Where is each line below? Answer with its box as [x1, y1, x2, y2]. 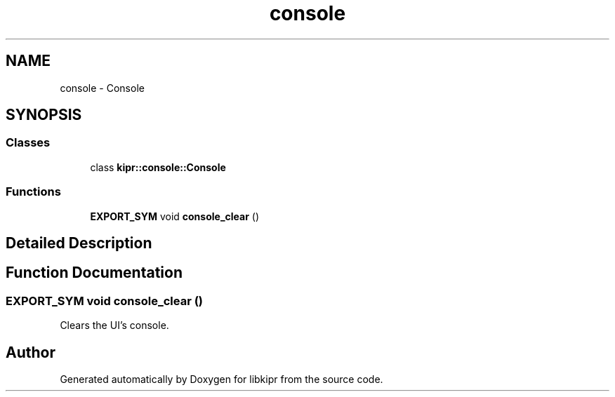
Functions [6, 184, 61, 199]
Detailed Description [6, 234, 152, 252]
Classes [6, 135, 51, 150]
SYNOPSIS [6, 106, 82, 124]
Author [6, 343, 55, 361]
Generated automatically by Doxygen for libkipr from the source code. [60, 373, 383, 386]
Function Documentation [6, 264, 183, 282]
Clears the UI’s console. [60, 319, 169, 332]
